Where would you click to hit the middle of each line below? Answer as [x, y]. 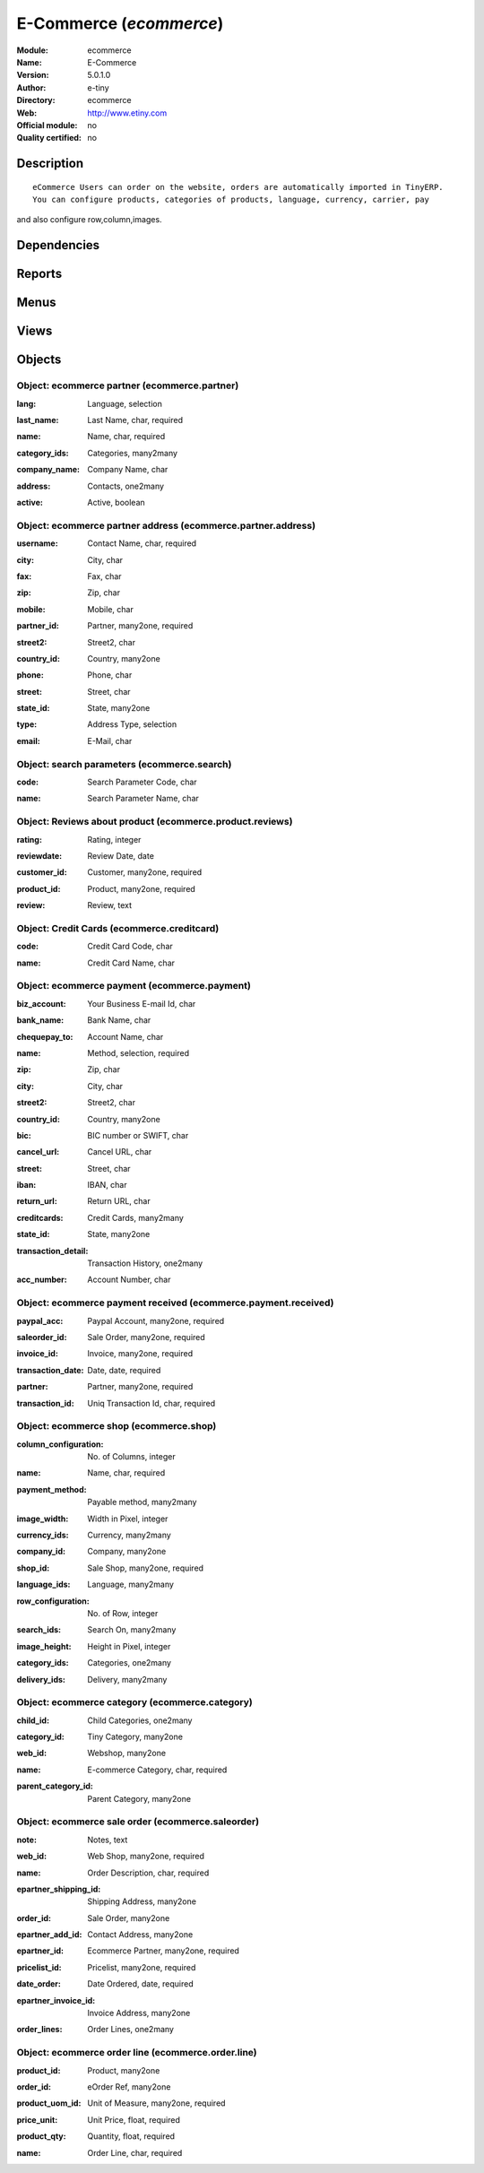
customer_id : [42, 872]
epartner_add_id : [49, 1935]
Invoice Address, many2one [139, 2013]
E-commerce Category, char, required [157, 1770]
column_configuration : [60, 1444]
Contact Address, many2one [140, 1935]
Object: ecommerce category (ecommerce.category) [134, 1702]
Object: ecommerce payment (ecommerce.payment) [134, 986]
